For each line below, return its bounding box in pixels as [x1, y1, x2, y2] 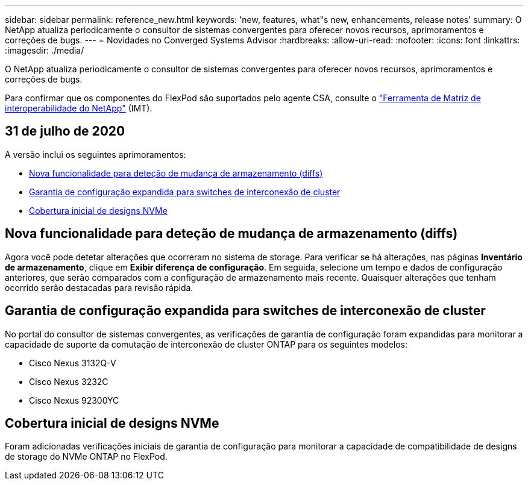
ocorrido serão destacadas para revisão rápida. [5, 282, 193, 293]
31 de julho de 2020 [5, 124, 125, 139]
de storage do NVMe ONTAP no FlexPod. [5, 451, 168, 462]
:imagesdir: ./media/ [5, 45, 84, 55]
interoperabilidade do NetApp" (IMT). [5, 103, 152, 113]
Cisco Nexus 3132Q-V [29, 357, 116, 368]
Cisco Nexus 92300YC [29, 395, 119, 405]
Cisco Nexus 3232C [29, 376, 108, 387]
